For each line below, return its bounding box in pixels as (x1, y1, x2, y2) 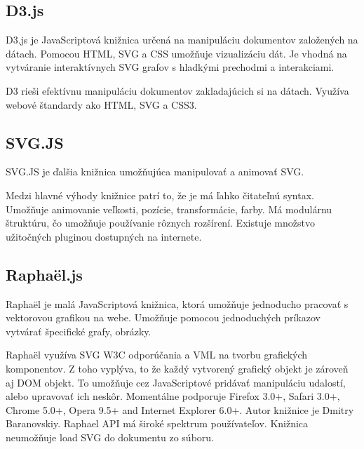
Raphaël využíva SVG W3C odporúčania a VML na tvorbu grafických (6, 347, 308, 362)
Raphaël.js (6, 263, 83, 285)
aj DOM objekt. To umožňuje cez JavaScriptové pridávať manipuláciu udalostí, (6, 375, 346, 389)
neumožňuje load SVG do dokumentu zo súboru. (6, 429, 214, 444)
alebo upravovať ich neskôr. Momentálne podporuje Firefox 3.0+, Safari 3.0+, (6, 389, 340, 403)
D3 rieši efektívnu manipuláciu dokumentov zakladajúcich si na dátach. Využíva (6, 83, 349, 98)
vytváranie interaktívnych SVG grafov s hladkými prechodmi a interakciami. (6, 60, 335, 74)
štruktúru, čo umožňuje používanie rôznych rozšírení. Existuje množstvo (6, 215, 315, 230)
